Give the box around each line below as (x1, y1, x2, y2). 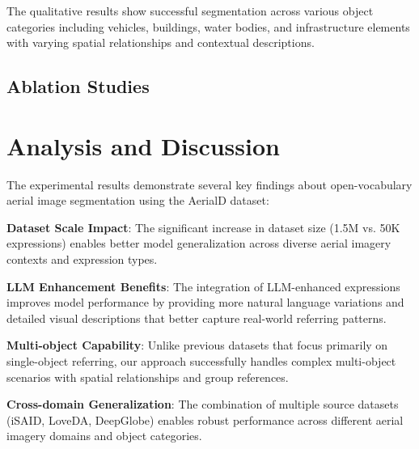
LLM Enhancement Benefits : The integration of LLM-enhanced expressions (6, 277, 400, 294)
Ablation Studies (6, 74, 150, 99)
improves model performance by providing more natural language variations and (6, 294, 404, 311)
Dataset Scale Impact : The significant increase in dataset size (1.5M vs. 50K (6, 218, 400, 235)
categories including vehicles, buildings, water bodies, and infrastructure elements (6, 18, 410, 35)
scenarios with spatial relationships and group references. (6, 368, 289, 385)
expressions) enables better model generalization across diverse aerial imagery (6, 235, 391, 252)
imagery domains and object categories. (6, 427, 202, 444)
